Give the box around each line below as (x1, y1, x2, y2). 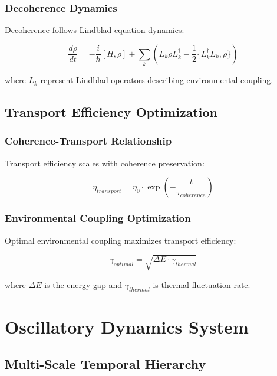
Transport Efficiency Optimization (5, 103, 217, 121)
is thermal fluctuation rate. (153, 278, 250, 290)
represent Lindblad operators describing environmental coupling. (40, 74, 273, 86)
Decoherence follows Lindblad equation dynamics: (5, 24, 184, 36)
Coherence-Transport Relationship (5, 133, 172, 148)
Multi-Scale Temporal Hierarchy (5, 355, 206, 373)
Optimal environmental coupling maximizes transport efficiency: (5, 234, 236, 246)
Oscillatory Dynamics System (5, 314, 249, 338)
